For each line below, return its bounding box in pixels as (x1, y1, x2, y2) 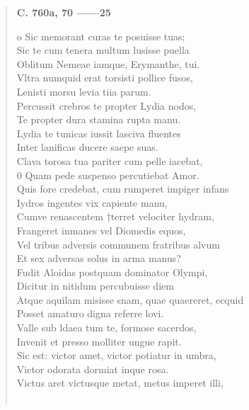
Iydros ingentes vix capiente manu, (16, 195, 168, 210)
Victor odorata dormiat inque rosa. (16, 361, 169, 376)
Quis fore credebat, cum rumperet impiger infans (16, 181, 229, 196)
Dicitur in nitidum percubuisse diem (16, 278, 174, 293)
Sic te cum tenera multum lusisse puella (16, 42, 190, 57)
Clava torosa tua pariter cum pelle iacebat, (16, 153, 203, 168)
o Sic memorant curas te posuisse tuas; (16, 28, 185, 43)
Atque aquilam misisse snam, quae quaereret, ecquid (16, 292, 244, 307)
